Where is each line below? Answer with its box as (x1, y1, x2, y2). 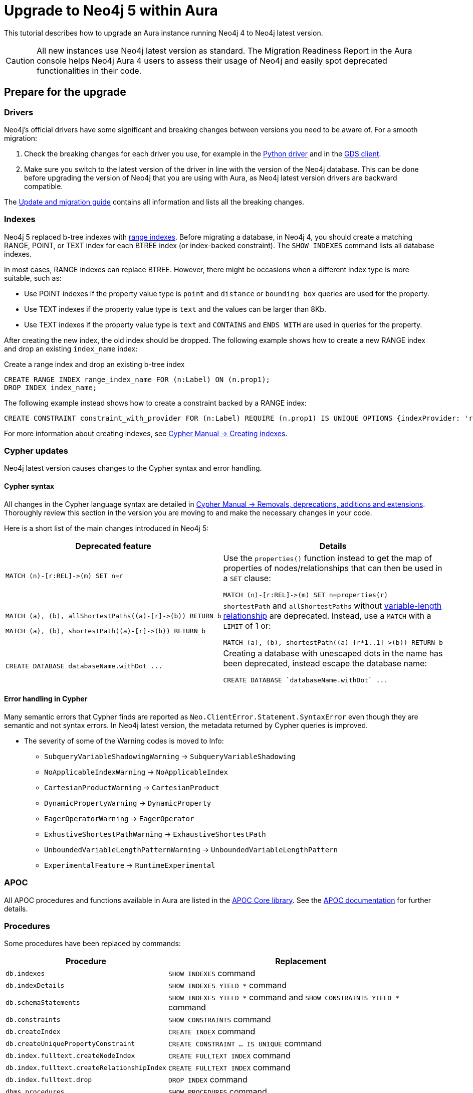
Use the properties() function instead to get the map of (223, 553, 432, 563)
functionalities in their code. (37, 65, 142, 76)
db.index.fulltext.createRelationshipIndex (6, 1063, 166, 1071)
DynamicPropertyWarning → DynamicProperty (44, 798, 211, 807)
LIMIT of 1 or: (223, 620, 271, 631)
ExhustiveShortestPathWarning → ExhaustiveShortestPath (44, 829, 266, 838)
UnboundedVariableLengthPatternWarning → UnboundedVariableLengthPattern (44, 845, 338, 854)
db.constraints (6, 1015, 61, 1023)
